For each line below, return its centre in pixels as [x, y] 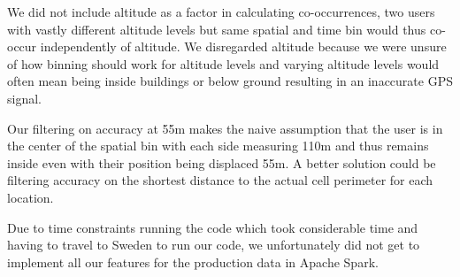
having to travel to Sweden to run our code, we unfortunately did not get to [214, 245]
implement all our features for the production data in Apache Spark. [193, 262]
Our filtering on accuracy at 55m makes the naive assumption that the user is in [225, 128]
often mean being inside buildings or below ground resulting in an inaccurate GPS [230, 81]
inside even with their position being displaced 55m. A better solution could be [222, 162]
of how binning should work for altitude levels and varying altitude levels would [223, 63]
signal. [24, 98]
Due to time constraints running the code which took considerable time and [213, 227]
